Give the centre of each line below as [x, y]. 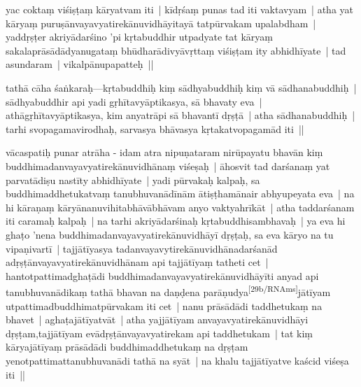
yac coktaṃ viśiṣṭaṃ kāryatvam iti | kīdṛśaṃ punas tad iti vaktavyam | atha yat [179, 9]
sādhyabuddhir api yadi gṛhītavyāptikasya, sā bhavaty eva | [134, 101]
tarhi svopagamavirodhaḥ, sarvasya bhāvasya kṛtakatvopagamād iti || [155, 128]
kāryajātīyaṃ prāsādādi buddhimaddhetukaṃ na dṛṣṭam [127, 347]
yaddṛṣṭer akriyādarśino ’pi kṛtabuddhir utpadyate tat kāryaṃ [140, 37]
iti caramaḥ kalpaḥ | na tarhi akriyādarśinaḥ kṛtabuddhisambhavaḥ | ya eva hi [176, 221]
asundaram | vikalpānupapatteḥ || [80, 64]
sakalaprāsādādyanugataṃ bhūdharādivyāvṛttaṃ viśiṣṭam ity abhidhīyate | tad [176, 50]
